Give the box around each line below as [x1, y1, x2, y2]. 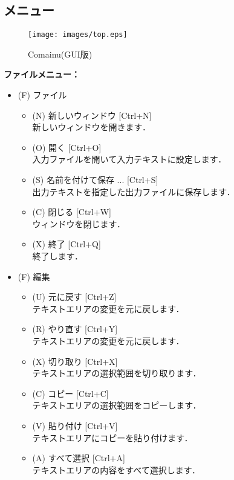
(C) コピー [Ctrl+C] [32, 387, 109, 399]
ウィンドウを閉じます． [32, 217, 126, 230]
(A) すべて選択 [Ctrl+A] [32, 452, 125, 464]
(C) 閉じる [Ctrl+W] [32, 205, 111, 218]
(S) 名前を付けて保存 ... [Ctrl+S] [32, 173, 158, 186]
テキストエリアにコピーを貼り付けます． [32, 431, 193, 444]
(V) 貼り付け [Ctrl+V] [32, 419, 118, 432]
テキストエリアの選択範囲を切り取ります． [32, 367, 201, 379]
